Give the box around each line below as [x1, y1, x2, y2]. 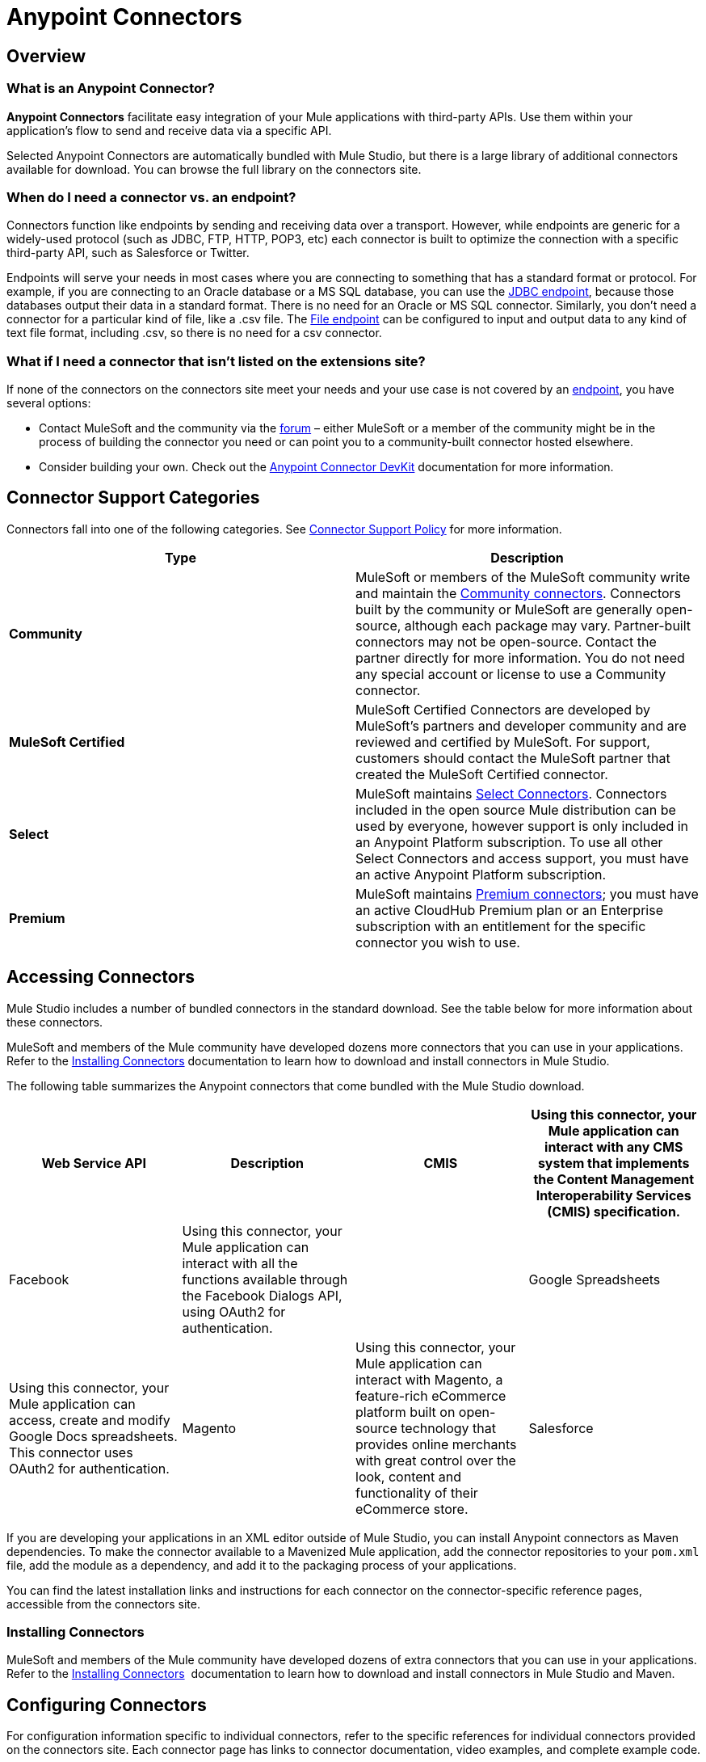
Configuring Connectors [6, 1694, 207, 1715]
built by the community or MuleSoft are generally [355, 601, 653, 618]
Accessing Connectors [6, 967, 195, 988]
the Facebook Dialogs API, [182, 1287, 342, 1304]
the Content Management [533, 1170, 695, 1187]
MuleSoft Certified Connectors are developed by [355, 701, 650, 718]
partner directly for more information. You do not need [355, 649, 685, 666]
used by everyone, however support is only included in [355, 817, 689, 834]
